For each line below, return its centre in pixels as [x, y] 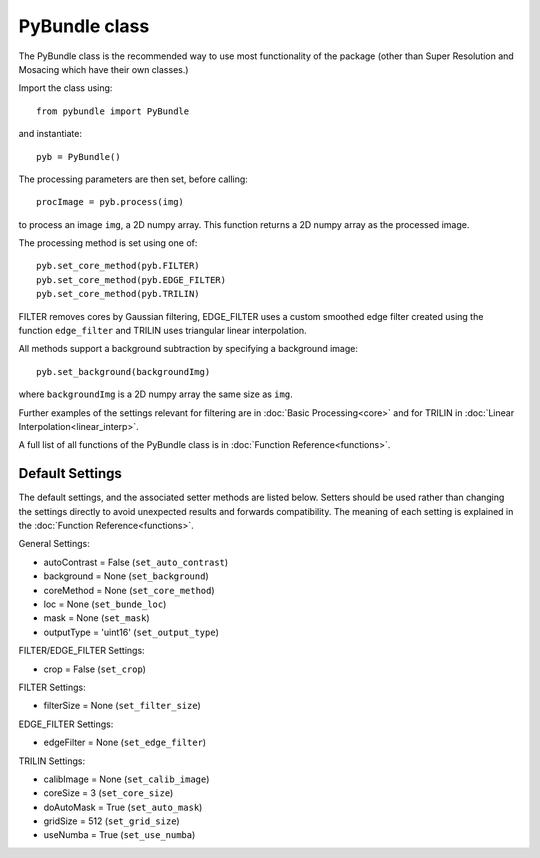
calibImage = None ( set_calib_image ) [126, 779]
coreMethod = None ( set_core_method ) [129, 590]
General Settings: [54, 544]
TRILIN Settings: [51, 761]
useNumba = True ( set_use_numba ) [119, 835]
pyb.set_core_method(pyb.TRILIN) [118, 294]
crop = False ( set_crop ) [95, 669]
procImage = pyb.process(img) [110, 202]
